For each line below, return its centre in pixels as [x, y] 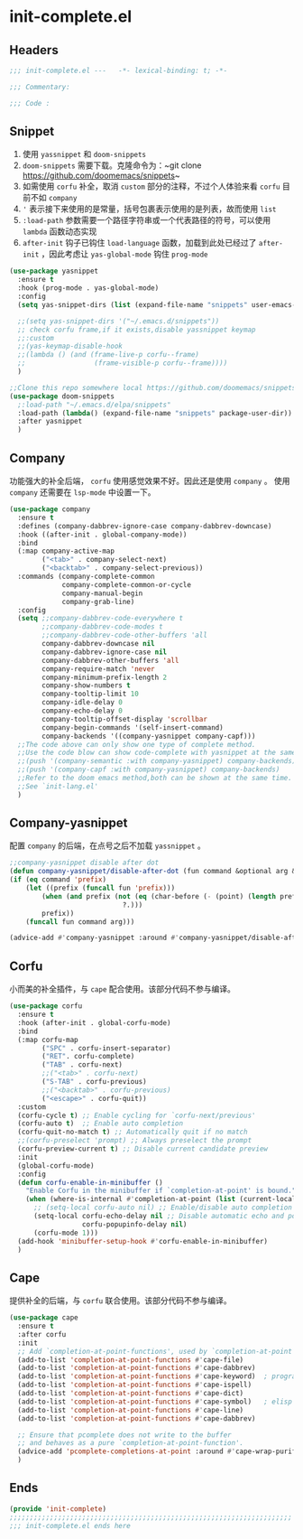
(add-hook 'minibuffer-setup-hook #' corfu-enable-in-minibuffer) [143, 1241]
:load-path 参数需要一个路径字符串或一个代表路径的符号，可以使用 [147, 220]
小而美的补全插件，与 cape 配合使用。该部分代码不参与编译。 [123, 989]
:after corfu [42, 1334]
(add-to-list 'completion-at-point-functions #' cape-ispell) [135, 1385]
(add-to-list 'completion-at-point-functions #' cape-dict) [131, 1394]
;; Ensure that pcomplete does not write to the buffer [124, 1435]
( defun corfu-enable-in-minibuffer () [91, 1182]
